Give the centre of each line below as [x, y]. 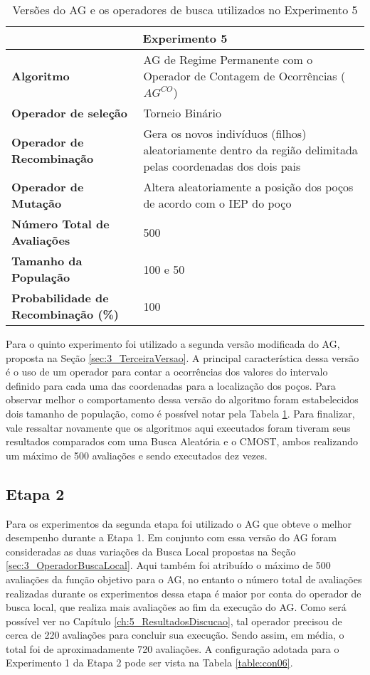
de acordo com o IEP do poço [217, 203]
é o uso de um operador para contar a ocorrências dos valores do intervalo [167, 372]
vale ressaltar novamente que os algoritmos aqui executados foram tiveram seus [178, 427]
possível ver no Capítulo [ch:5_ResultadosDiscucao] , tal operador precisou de [174, 621]
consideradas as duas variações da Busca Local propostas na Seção [151, 551]
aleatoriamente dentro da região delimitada [250, 150]
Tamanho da [47, 261]
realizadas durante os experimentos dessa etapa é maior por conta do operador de [184, 593]
